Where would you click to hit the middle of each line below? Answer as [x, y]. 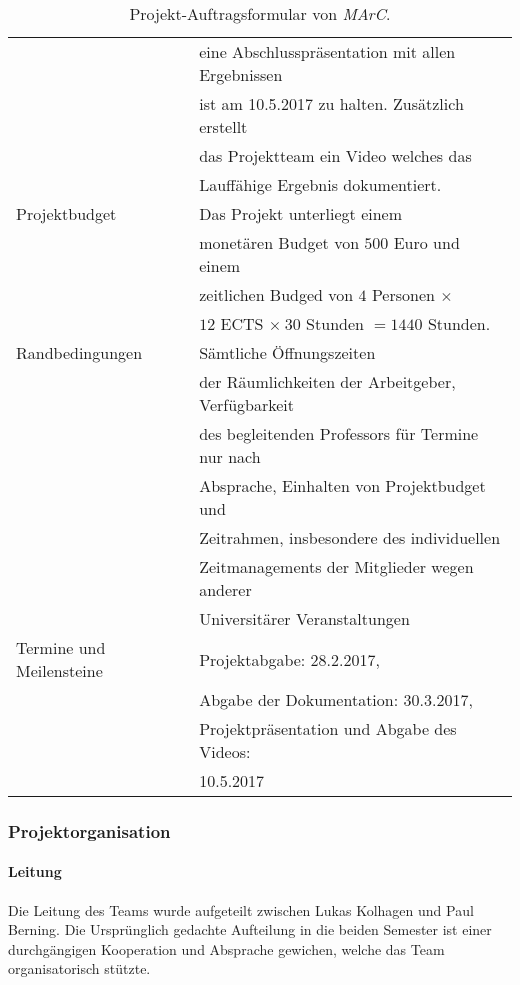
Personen [403, 294]
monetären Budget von [279, 242]
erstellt [223, 126]
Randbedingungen [79, 352]
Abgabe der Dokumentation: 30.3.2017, [336, 699]
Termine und [61, 647]
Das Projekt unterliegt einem [301, 213]
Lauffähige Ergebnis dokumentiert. [320, 184]
